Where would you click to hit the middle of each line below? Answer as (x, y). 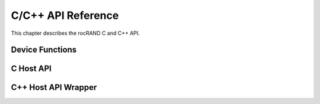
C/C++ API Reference (65, 15)
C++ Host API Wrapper (54, 88)
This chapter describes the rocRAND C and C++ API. (76, 33)
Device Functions (44, 50)
